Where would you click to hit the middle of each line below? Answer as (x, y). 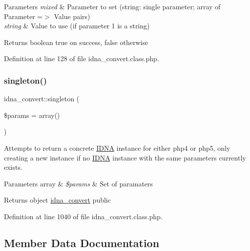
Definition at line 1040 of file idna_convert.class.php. (83, 216)
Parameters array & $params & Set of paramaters (79, 183)
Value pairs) (72, 16)
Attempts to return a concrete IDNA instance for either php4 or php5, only (117, 148)
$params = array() (32, 115)
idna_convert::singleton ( (42, 99)
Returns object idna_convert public (57, 200)
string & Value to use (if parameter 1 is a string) (77, 26)
